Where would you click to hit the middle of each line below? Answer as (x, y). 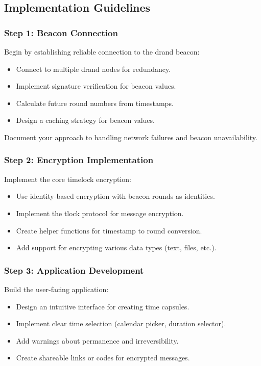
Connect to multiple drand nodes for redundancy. (93, 69)
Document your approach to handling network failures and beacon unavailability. (131, 137)
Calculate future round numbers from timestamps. (95, 103)
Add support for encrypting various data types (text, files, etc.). (116, 247)
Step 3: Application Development (74, 270)
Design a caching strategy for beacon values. (85, 120)
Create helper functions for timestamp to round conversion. (109, 230)
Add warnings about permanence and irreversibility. (97, 340)
